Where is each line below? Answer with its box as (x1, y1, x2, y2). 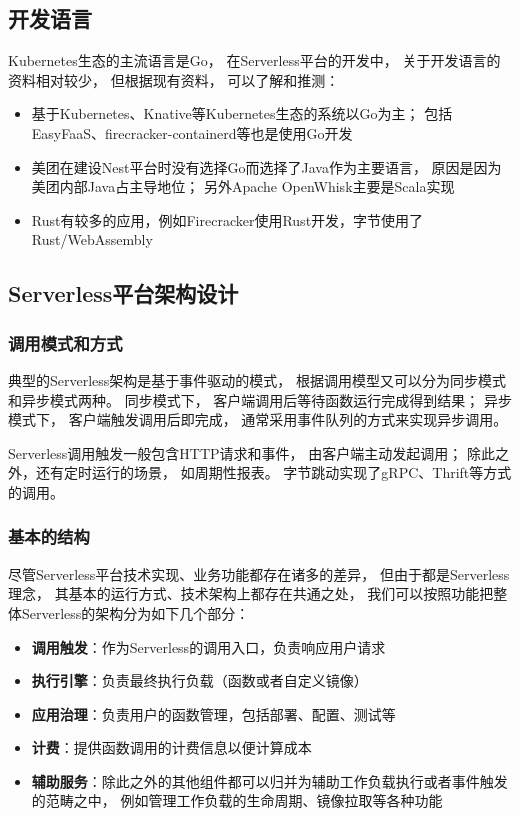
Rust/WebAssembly (31, 229, 153, 250)
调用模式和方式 (8, 330, 123, 355)
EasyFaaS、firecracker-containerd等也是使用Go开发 (31, 122, 353, 143)
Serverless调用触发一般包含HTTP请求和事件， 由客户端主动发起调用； (8, 442, 463, 463)
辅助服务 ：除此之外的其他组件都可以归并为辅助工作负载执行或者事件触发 (31, 770, 508, 791)
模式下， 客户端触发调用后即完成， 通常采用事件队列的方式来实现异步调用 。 (8, 409, 508, 430)
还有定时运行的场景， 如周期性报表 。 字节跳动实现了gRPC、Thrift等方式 (35, 462, 512, 483)
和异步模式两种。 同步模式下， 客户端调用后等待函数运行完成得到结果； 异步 (8, 389, 512, 410)
